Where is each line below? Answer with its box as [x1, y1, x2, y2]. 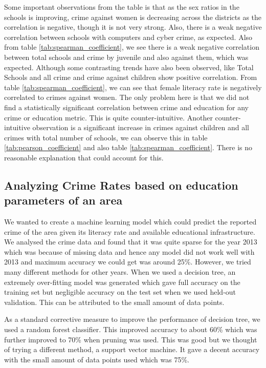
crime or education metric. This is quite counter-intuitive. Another [4, 112, 213, 122]
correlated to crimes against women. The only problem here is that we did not [4, 92, 250, 103]
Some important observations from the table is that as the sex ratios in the [4, 2, 239, 12]
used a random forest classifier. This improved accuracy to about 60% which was [4, 324, 257, 335]
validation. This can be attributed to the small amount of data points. [4, 296, 225, 307]
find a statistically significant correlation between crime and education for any [4, 101, 249, 112]
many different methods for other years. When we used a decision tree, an [4, 267, 236, 277]
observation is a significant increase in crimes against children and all [32, 122, 249, 133]
